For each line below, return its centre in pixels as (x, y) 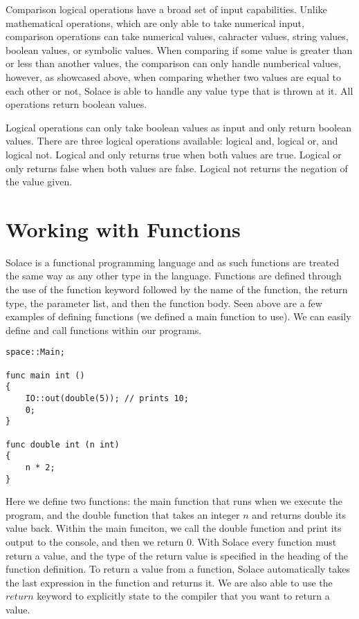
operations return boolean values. (76, 104)
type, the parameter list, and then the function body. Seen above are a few (164, 303)
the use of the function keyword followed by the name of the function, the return (177, 289)
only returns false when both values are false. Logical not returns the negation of (177, 168)
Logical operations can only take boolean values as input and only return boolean (178, 127)
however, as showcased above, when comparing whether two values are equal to (173, 76)
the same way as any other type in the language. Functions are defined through (174, 276)
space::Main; (35, 352)
